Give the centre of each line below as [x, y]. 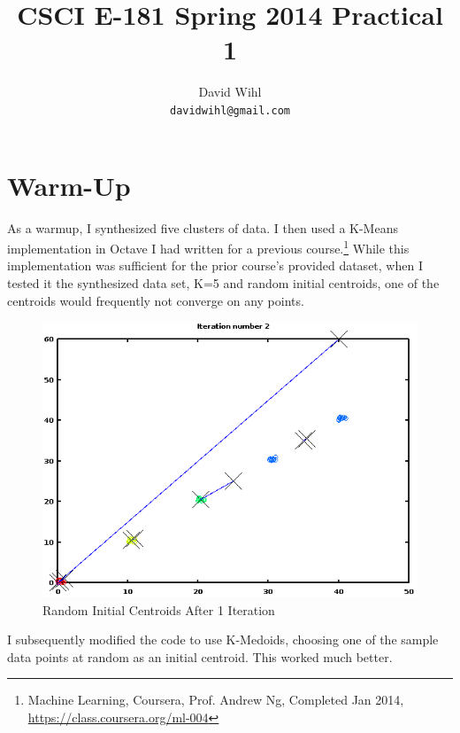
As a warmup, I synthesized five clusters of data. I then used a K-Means [203, 227]
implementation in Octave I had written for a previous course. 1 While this [208, 247]
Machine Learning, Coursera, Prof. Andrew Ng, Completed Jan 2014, [216, 700]
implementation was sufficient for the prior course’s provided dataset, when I [215, 265]
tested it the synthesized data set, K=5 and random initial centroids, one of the [223, 282]
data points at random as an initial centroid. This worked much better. [200, 656]
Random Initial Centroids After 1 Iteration [159, 609]
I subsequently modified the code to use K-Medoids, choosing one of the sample [223, 639]
